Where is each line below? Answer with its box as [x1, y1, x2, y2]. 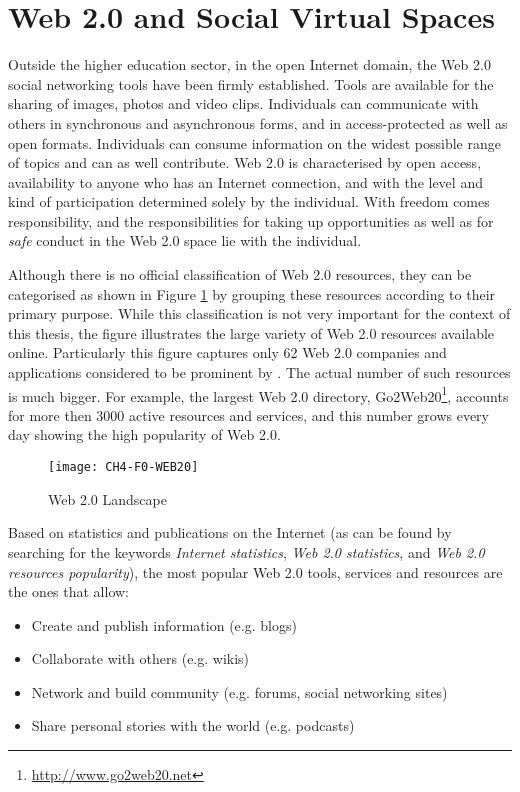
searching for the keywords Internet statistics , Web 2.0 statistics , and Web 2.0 [8, 541, 485, 562]
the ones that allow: [8, 581, 130, 602]
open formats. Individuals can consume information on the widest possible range [8, 132, 501, 153]
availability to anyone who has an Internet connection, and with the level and [8, 171, 483, 192]
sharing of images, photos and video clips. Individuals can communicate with [8, 93, 479, 114]
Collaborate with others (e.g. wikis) [31, 648, 250, 669]
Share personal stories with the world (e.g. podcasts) [31, 715, 355, 736]
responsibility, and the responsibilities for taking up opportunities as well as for [8, 210, 494, 231]
